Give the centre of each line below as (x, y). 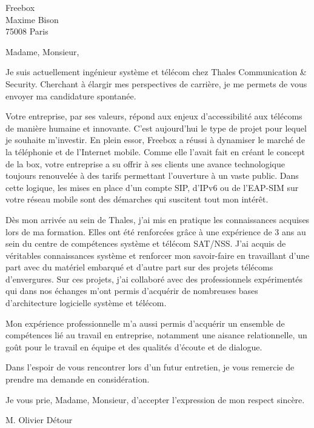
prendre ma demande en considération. (78, 379)
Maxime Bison (32, 19)
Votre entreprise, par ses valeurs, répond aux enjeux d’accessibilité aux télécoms (154, 116)
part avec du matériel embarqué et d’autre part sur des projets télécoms (139, 267)
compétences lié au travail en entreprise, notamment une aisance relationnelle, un (156, 335)
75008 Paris (27, 31)
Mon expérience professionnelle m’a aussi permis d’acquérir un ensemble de (145, 323)
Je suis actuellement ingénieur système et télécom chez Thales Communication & (156, 72)
